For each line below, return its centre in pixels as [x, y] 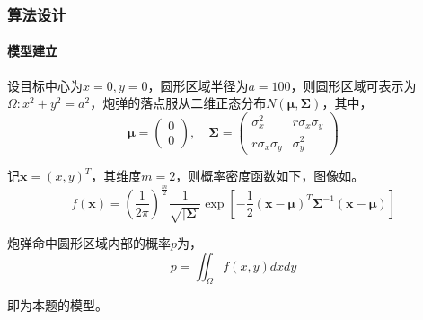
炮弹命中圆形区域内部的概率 [89, 242]
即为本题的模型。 [57, 305]
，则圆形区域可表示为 [353, 85]
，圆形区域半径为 [198, 85]
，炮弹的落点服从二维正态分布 [178, 103]
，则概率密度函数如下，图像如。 [270, 176]
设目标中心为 [45, 85]
